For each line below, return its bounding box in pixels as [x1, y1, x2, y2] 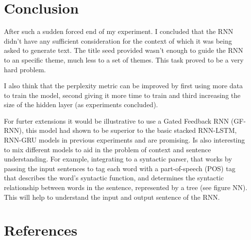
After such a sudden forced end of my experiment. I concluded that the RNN [4, 26, 234, 36]
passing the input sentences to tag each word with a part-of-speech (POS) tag [4, 163, 235, 173]
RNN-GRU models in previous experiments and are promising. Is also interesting [4, 135, 245, 145]
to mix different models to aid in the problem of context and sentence [4, 144, 211, 154]
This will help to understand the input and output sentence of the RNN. [4, 192, 220, 202]
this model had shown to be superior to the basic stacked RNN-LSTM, [26, 125, 237, 135]
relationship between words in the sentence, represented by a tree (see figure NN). [4, 182, 248, 192]
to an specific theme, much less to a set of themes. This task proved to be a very [4, 54, 244, 64]
